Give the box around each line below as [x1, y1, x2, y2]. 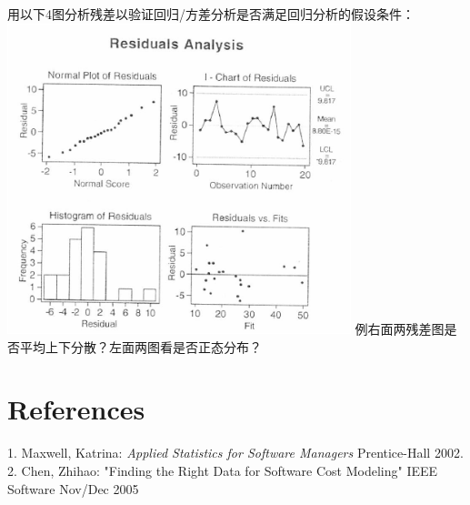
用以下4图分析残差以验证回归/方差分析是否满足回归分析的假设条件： [7, 5, 415, 23]
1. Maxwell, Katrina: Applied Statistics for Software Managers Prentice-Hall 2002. [7, 443, 464, 462]
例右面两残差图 [355, 319, 445, 338]
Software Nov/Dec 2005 [7, 479, 139, 498]
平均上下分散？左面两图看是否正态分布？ [19, 337, 262, 356]
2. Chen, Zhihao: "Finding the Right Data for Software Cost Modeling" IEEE [7, 460, 438, 480]
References [7, 390, 145, 428]
